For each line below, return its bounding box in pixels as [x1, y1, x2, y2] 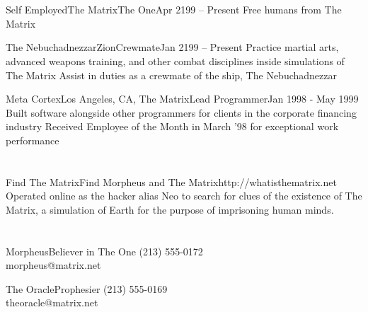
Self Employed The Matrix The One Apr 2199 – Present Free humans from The [6, 2, 342, 17]
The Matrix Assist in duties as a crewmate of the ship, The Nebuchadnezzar [6, 67, 337, 82]
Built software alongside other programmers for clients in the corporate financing [6, 105, 357, 120]
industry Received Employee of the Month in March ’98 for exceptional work [6, 119, 339, 134]
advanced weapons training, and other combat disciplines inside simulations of [6, 53, 345, 68]
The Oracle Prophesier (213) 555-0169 [6, 281, 168, 296]
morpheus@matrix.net [6, 258, 101, 272]
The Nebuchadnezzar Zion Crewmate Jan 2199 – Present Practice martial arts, [6, 40, 339, 54]
